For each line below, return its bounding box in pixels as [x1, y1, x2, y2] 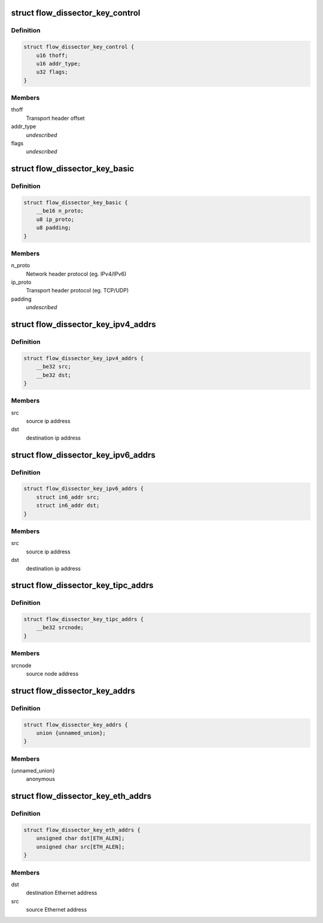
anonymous [26, 776, 55, 783]
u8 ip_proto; [36, 216, 75, 223]
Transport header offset [26, 114, 85, 122]
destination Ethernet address [26, 889, 97, 897]
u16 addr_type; [36, 60, 81, 67]
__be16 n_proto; [36, 207, 84, 214]
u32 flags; [36, 69, 68, 75]
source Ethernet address [26, 906, 87, 913]
